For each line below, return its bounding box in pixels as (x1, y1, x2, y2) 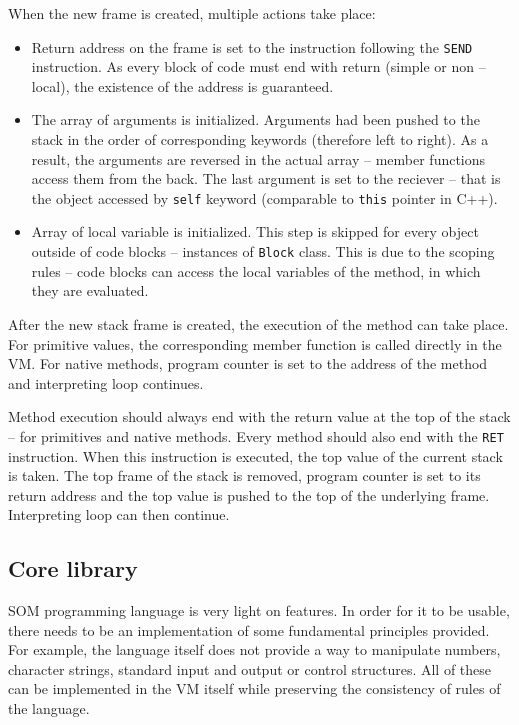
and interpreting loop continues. (8, 372, 204, 393)
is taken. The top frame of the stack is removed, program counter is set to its (8, 465, 481, 486)
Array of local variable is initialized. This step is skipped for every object (31, 221, 479, 242)
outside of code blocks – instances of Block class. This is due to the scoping (31, 241, 495, 262)
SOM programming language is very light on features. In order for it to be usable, (8, 600, 510, 621)
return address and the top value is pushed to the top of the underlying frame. (8, 484, 490, 505)
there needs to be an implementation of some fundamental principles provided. (8, 619, 490, 640)
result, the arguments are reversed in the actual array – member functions (31, 148, 486, 169)
